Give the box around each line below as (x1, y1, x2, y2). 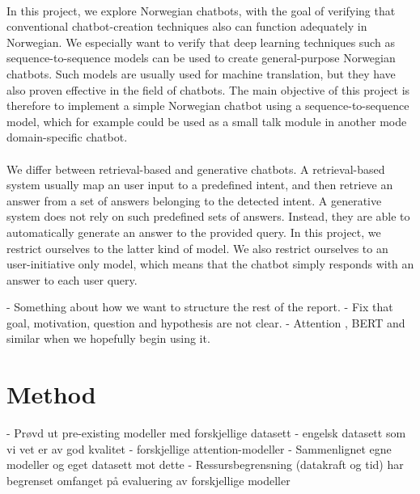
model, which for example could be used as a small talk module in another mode (6, 112, 407, 129)
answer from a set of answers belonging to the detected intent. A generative (6, 192, 382, 209)
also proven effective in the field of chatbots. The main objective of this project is (6, 81, 410, 98)
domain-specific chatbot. (6, 129, 128, 146)
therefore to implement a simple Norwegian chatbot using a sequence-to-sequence (6, 97, 409, 114)
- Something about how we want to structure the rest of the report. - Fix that (6, 298, 393, 315)
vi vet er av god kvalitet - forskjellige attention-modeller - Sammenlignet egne (6, 440, 392, 457)
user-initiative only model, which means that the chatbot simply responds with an (6, 255, 414, 272)
